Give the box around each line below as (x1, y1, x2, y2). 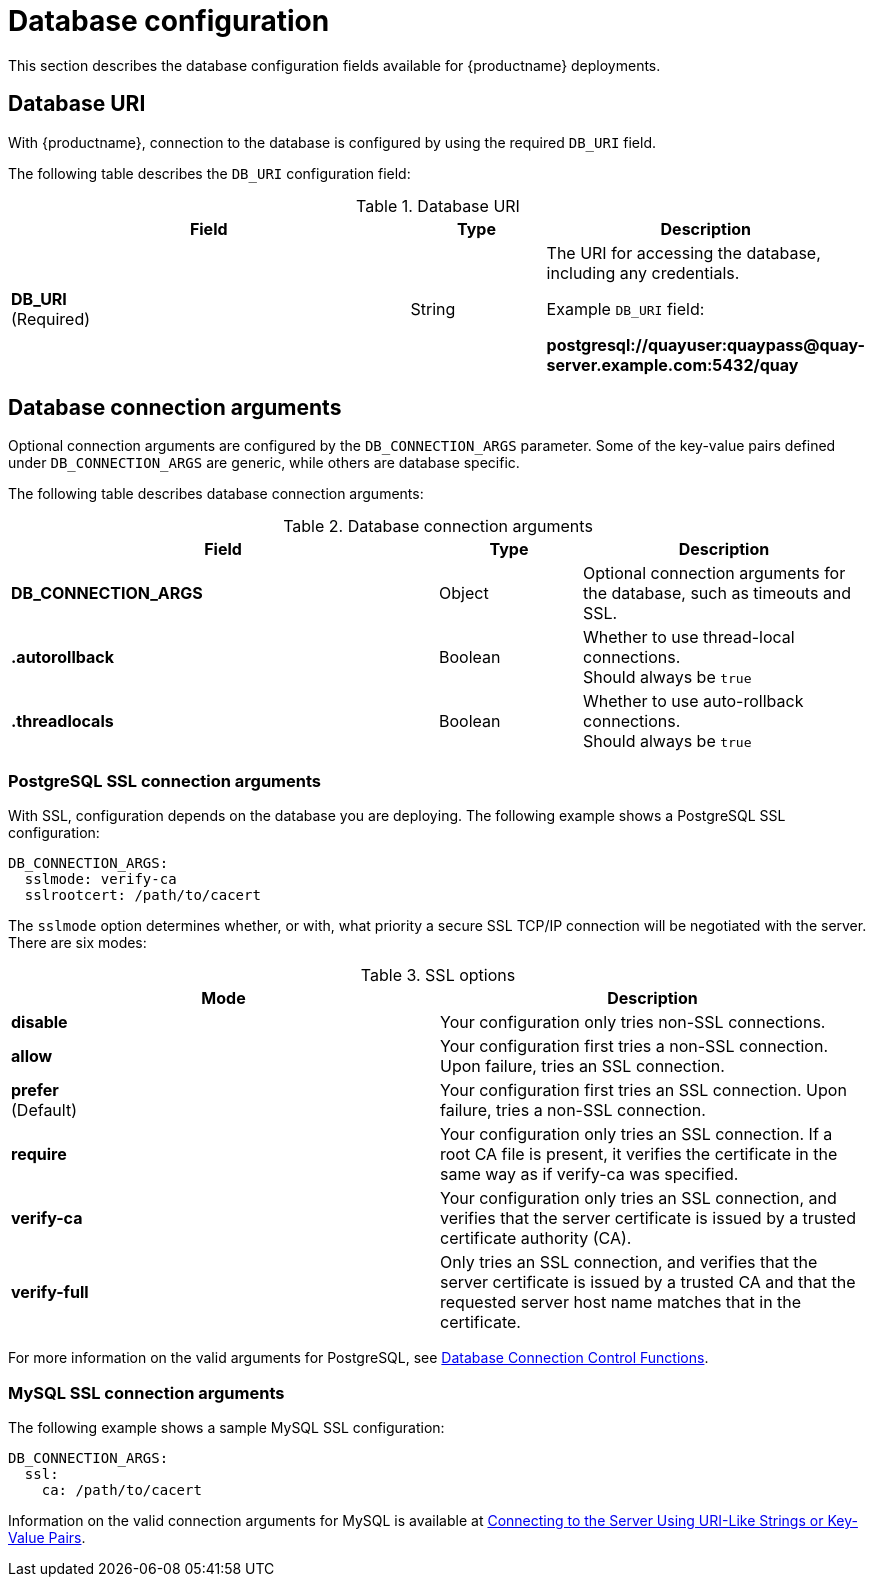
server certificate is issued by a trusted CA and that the (440, 1272, 856, 1293)
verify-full (11, 1282, 89, 1303)
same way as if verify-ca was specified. (440, 1164, 739, 1185)
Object (439, 583, 489, 604)
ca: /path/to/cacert (41, 1481, 202, 1498)
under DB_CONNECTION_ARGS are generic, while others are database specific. (8, 454, 520, 472)
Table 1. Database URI (356, 195, 520, 216)
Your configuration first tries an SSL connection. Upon (440, 1080, 847, 1101)
